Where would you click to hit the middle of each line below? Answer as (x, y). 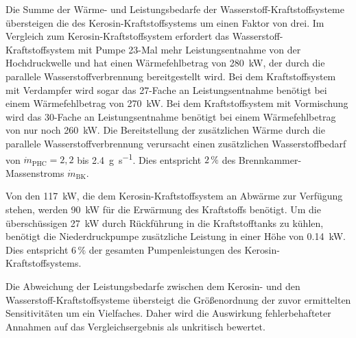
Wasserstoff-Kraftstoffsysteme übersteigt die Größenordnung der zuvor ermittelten (178, 299)
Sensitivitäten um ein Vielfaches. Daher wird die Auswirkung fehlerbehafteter (168, 313)
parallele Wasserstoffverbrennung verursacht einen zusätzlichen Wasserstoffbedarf (176, 143)
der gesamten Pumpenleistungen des (165, 249)
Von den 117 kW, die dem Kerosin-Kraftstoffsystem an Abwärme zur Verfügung (174, 196)
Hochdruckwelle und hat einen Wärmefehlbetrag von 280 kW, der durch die (165, 63)
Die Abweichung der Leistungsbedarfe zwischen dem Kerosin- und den (153, 286)
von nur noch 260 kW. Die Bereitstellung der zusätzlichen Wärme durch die (165, 130)
